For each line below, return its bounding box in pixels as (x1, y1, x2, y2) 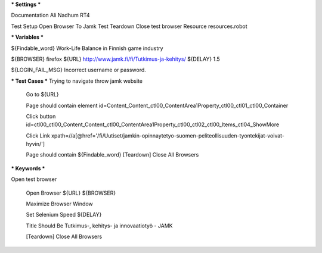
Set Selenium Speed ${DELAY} (26, 211, 102, 218)
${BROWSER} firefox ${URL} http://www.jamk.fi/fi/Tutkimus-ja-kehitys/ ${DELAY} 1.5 (11, 55, 220, 63)
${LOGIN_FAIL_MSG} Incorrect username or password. (11, 66, 146, 74)
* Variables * (11, 33, 44, 41)
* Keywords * (11, 164, 45, 172)
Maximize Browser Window (26, 200, 94, 208)
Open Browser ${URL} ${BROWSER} (26, 189, 116, 196)
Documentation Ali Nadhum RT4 (11, 12, 90, 19)
